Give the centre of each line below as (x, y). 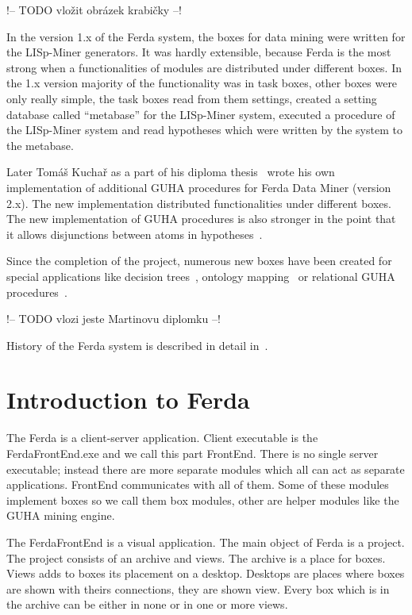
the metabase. (40, 145)
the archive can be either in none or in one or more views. (147, 604)
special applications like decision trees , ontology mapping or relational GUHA (201, 276)
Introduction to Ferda (128, 400)
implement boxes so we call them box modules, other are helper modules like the (203, 500)
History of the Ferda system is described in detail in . (137, 345)
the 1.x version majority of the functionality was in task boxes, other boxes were (202, 83)
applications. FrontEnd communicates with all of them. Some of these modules (198, 484)
